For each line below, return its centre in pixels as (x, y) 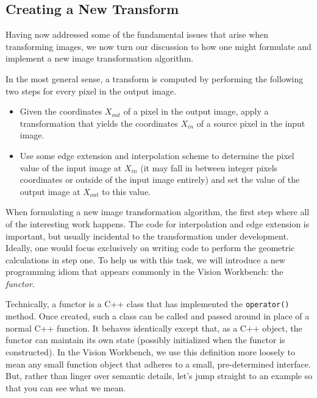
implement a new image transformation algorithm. (100, 58)
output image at (50, 191)
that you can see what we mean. (66, 387)
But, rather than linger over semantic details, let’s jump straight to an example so (159, 376)
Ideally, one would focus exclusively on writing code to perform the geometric (150, 248)
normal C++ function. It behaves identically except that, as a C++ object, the (154, 328)
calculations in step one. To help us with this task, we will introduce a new (145, 259)
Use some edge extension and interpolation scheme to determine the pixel (157, 155)
